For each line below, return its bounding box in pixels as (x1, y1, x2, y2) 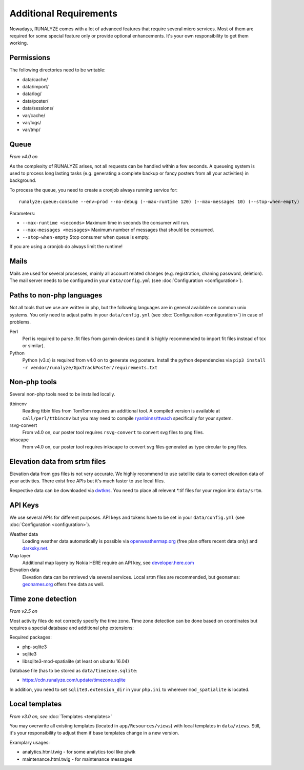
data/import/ (22, 84, 49, 90)
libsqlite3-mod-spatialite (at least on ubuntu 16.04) (22, 658, 129, 664)
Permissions (9, 53, 51, 62)
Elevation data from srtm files (9, 457, 106, 466)
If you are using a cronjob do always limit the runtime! (9, 243, 123, 250)
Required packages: (9, 634, 52, 641)
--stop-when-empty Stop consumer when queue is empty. (22, 234, 150, 240)
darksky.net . (22, 545, 49, 552)
